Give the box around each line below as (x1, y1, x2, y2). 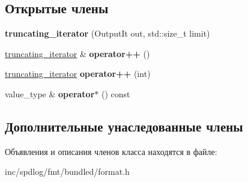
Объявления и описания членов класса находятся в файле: (5, 145, 217, 157)
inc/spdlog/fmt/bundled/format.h (5, 165, 130, 178)
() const (101, 87, 130, 100)
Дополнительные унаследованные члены (5, 117, 243, 135)
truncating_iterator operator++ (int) (5, 67, 151, 80)
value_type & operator (5, 87, 95, 100)
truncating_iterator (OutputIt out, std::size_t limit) (5, 27, 210, 40)
